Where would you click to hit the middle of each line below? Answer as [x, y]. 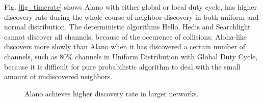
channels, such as [31, 56]
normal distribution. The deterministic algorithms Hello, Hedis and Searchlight [127, 27]
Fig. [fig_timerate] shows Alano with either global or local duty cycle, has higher [131, 7]
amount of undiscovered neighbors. [58, 76]
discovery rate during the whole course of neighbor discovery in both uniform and [131, 16]
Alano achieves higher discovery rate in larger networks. [112, 93]
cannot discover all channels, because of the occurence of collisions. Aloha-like [126, 36]
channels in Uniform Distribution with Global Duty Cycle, [166, 56]
